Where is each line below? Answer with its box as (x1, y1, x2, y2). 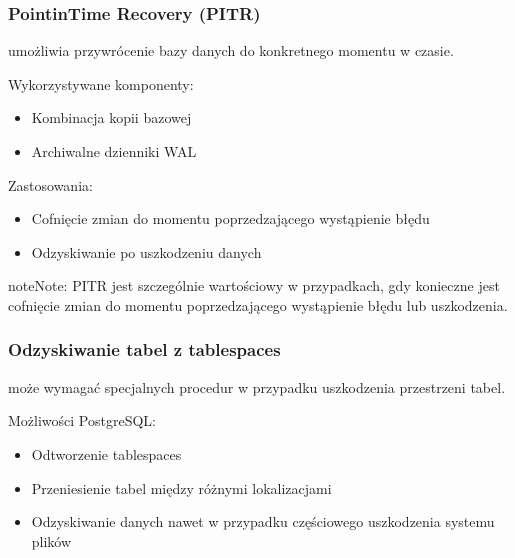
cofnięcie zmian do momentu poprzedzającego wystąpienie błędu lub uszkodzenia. (8, 294, 508, 315)
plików (31, 530, 72, 551)
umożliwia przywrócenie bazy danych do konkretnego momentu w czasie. (8, 40, 454, 61)
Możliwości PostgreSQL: (8, 410, 156, 431)
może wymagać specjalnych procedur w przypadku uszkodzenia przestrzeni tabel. (8, 376, 506, 397)
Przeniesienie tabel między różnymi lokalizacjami (31, 477, 332, 498)
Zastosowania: (8, 174, 93, 195)
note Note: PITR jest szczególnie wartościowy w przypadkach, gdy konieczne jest (8, 275, 500, 296)
